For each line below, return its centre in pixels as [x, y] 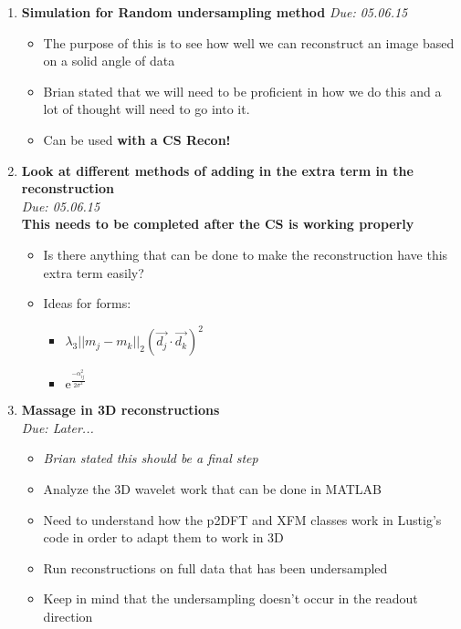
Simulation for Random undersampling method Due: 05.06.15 [215, 12]
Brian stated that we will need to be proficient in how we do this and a [242, 91]
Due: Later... [58, 427]
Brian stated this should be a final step [151, 458]
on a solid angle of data [109, 61]
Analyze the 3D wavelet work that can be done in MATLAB [213, 489]
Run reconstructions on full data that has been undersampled [215, 567]
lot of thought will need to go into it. [147, 109]
